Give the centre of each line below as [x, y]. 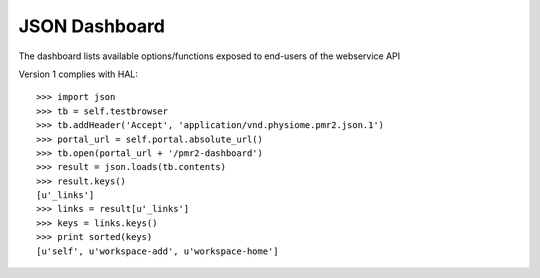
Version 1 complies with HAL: [78, 74]
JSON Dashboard [91, 26]
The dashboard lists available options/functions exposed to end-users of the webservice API [209, 56]
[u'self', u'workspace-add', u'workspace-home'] [157, 251]
